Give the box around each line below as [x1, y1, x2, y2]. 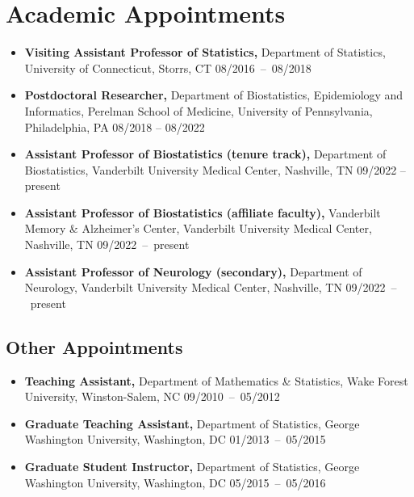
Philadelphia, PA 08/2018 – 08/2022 [24, 118, 205, 135]
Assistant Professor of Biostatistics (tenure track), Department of [24, 145, 387, 162]
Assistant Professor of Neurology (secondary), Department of [24, 263, 362, 280]
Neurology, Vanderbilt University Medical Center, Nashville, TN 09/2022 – [24, 279, 397, 296]
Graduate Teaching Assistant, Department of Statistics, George [24, 415, 360, 432]
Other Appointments [6, 334, 183, 359]
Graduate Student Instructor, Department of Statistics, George [24, 458, 360, 475]
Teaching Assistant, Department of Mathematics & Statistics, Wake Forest [24, 372, 408, 389]
